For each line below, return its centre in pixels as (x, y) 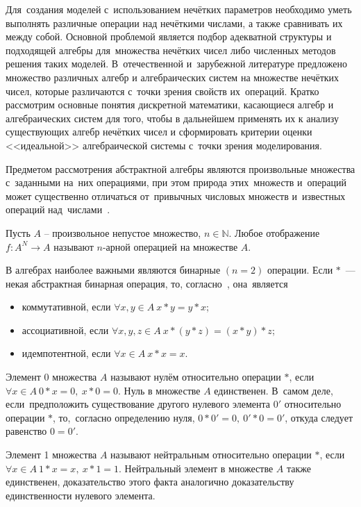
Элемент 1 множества (51, 455)
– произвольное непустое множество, (123, 232)
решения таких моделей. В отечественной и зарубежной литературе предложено (177, 64)
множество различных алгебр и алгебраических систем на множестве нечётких (173, 77)
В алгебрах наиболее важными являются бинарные (113, 270)
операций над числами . (58, 209)
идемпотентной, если (66, 353)
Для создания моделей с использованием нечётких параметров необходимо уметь (179, 9)
